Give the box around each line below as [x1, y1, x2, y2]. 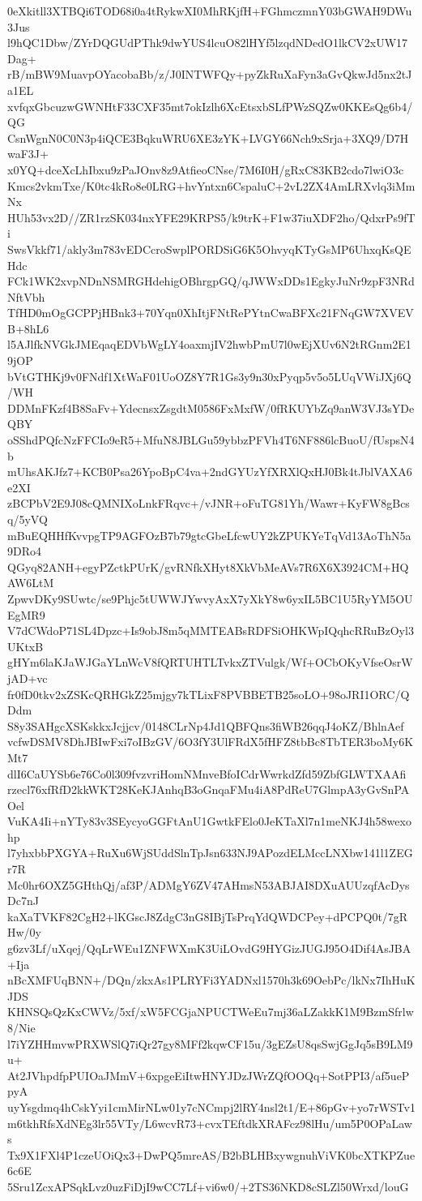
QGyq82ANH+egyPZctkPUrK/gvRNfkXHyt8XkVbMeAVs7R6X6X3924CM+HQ [7, 558, 409, 575]
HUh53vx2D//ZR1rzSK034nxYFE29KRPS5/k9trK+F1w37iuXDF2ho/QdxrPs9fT [7, 208, 416, 225]
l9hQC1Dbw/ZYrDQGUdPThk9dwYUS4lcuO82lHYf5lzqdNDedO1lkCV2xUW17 [7, 34, 408, 51]
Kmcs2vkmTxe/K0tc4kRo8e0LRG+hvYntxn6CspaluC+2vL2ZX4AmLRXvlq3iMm [7, 177, 416, 194]
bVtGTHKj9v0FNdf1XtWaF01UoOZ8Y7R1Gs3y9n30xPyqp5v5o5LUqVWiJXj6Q [7, 367, 411, 384]
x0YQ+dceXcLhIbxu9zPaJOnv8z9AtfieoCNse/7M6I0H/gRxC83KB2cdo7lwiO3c [7, 161, 404, 178]
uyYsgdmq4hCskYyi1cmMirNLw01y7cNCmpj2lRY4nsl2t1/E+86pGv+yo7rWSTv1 [7, 1098, 416, 1115]
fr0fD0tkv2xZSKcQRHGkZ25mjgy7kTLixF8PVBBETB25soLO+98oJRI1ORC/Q [7, 685, 410, 702]
